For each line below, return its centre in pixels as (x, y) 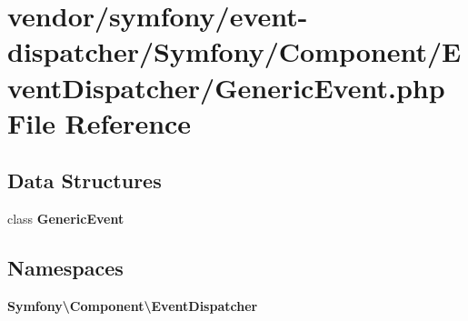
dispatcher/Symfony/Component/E (234, 51)
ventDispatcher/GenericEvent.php (226, 87)
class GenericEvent (66, 219)
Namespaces (65, 268)
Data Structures (85, 181)
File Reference (100, 122)
